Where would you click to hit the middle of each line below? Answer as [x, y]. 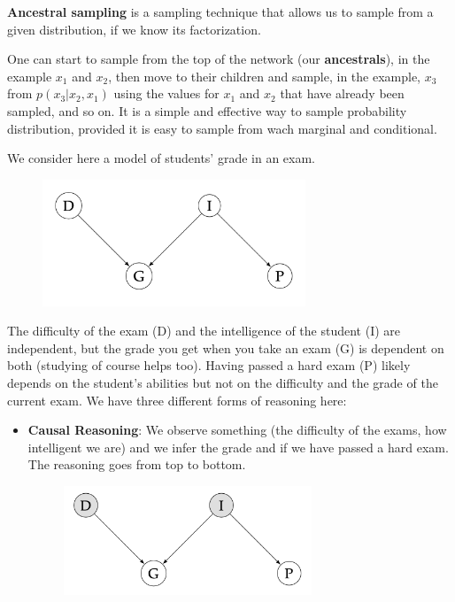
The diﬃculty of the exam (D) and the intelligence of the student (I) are [204, 331]
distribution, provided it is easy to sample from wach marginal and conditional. [222, 128]
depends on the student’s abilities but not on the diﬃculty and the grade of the [223, 383]
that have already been [342, 93]
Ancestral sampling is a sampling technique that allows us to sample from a [220, 12]
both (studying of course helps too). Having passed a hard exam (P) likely [209, 365]
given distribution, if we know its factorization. [134, 29]
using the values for [166, 93]
